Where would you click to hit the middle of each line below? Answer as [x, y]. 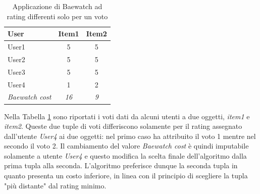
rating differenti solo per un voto [57, 16]
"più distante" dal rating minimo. [55, 185]
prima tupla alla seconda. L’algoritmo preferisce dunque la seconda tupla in [121, 165]
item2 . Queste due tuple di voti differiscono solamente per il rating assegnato [123, 126]
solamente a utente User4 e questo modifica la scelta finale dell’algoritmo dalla [125, 155]
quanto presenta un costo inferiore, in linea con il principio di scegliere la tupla [126, 176]
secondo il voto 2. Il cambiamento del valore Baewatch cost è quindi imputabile [126, 146]
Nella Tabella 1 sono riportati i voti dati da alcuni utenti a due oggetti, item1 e [127, 116]
